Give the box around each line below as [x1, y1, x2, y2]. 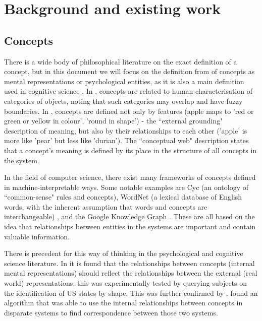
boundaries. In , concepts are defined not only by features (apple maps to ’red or [4, 105, 254, 116]
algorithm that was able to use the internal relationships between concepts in [4, 297, 243, 308]
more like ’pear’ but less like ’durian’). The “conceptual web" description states [4, 135, 249, 146]
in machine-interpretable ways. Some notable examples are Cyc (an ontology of [4, 181, 249, 192]
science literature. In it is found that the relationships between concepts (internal [4, 258, 255, 268]
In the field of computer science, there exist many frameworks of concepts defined [4, 172, 256, 182]
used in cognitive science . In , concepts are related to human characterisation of [4, 86, 252, 96]
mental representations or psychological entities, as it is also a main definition [4, 76, 244, 86]
